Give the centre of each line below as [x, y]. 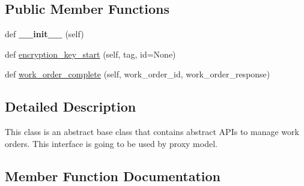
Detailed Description [71, 106]
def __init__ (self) [44, 34]
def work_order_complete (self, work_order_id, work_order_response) [138, 74]
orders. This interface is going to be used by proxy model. [111, 143]
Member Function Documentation [113, 175]
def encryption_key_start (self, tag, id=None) [90, 54]
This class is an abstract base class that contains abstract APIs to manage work [152, 132]
